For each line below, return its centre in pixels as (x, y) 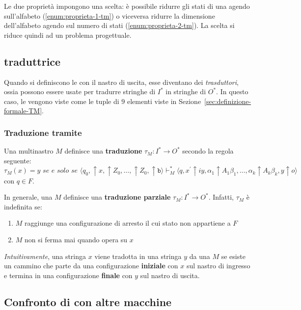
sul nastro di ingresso (218, 266)
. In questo (232, 91)
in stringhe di (186, 91)
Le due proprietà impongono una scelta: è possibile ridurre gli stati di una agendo (127, 6)
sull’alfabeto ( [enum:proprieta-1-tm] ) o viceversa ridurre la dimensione (109, 15)
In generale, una (28, 197)
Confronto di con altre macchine (88, 301)
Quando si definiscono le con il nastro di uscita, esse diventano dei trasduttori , (121, 82)
